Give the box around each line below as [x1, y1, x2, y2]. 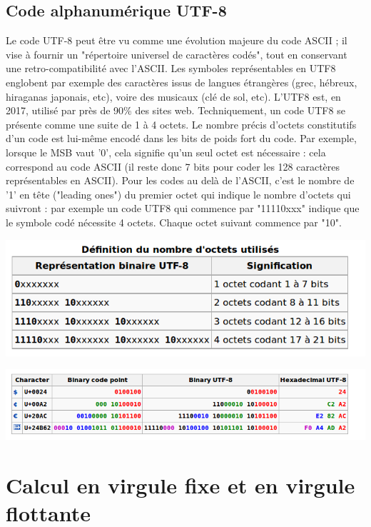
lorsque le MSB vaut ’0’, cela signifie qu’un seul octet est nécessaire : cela [6, 144, 326, 159]
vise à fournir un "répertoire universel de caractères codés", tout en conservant [6, 46, 347, 61]
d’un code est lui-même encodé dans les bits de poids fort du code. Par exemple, [6, 131, 357, 146]
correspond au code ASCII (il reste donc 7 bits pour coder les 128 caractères [6, 159, 340, 174]
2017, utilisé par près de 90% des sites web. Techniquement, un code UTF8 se [6, 103, 345, 118]
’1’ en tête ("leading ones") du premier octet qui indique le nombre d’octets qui [6, 186, 351, 201]
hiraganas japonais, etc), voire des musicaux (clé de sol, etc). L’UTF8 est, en [6, 89, 341, 104]
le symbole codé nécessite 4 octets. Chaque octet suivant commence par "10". [6, 214, 342, 229]
